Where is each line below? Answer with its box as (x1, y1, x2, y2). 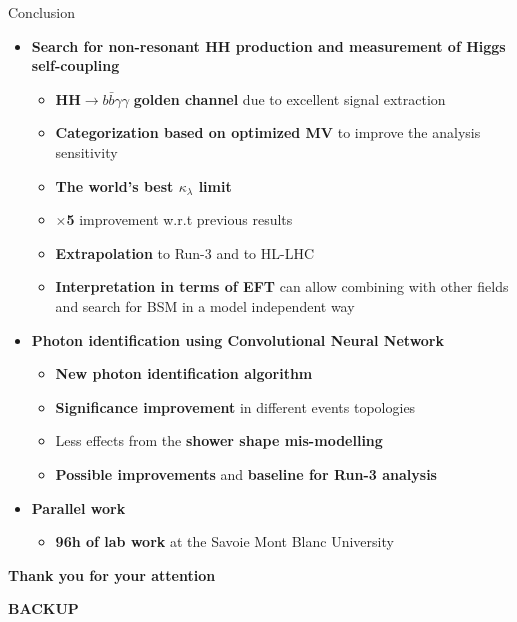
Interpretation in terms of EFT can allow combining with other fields (55, 276, 509, 297)
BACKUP (8, 598, 79, 619)
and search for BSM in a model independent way (55, 295, 355, 316)
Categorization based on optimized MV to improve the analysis (55, 122, 481, 143)
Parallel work (31, 497, 126, 518)
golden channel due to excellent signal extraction (133, 88, 446, 109)
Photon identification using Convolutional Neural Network (31, 329, 444, 350)
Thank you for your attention (8, 564, 216, 585)
